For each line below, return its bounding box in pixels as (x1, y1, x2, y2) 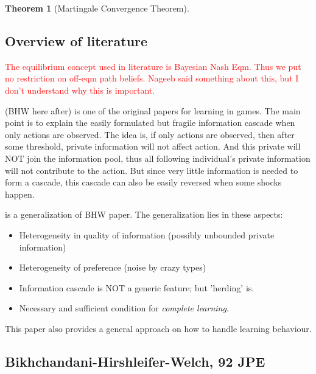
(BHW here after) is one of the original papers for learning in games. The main (5, 104, 301, 117)
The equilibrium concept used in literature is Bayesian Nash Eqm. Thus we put (5, 60, 301, 72)
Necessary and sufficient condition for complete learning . (19, 302, 229, 314)
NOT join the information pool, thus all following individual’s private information (5, 151, 311, 164)
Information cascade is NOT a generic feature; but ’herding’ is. (19, 281, 255, 294)
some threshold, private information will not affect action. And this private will (5, 140, 301, 153)
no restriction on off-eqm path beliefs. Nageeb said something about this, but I (5, 72, 299, 85)
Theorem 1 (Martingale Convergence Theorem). (5, 2, 189, 14)
